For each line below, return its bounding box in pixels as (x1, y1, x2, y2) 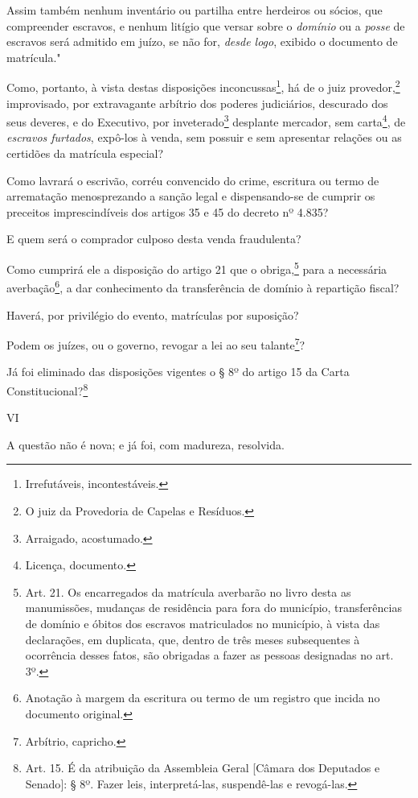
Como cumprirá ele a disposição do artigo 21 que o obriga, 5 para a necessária (6, 258, 387, 277)
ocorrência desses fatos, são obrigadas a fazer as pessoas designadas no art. (25, 647, 394, 664)
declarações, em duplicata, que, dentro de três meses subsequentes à (25, 631, 360, 647)
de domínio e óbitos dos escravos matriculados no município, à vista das (25, 614, 380, 631)
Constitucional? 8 (6, 379, 88, 399)
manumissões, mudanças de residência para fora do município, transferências (25, 599, 402, 616)
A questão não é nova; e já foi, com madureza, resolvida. (6, 436, 285, 453)
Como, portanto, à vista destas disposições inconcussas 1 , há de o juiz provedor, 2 (6, 76, 400, 96)
